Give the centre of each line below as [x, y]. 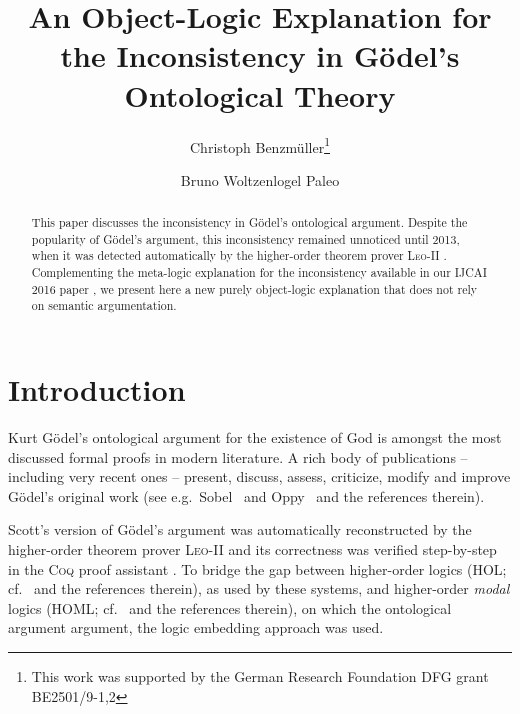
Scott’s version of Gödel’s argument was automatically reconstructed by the [240, 529]
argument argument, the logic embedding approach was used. [196, 627]
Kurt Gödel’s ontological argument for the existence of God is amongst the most [255, 437]
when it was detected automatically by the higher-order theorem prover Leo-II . [239, 255]
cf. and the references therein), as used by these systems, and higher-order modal [259, 588]
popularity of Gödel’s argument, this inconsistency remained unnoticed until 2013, [245, 238]
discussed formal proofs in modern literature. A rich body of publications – [238, 456]
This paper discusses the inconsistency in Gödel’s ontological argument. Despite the [249, 222]
